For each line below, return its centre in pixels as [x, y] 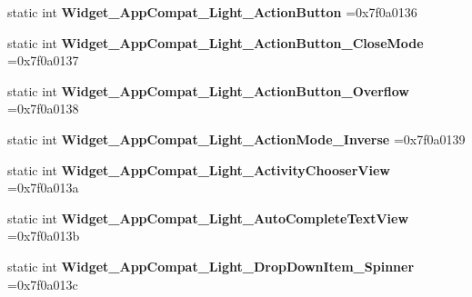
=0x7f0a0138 [43, 109]
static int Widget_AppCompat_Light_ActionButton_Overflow [208, 90]
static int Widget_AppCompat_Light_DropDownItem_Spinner [211, 266]
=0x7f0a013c [43, 284]
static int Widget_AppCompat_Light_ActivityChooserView [199, 169]
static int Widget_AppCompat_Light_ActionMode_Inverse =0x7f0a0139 [236, 139]
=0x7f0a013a [43, 188]
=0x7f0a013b [44, 236]
